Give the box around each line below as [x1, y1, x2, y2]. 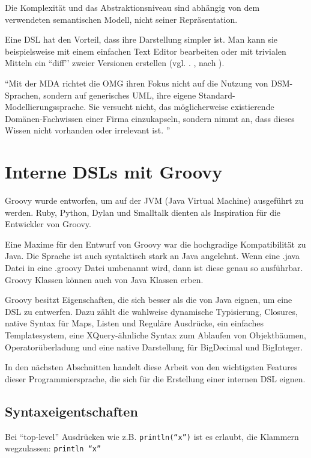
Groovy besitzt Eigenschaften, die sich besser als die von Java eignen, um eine [5, 293, 292, 306]
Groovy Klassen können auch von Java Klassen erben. [5, 273, 204, 285]
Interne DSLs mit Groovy [5, 159, 223, 184]
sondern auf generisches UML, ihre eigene [43, 88, 196, 101]
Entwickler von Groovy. [5, 218, 91, 230]
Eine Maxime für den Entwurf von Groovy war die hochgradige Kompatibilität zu [5, 237, 306, 250]
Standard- [198, 88, 235, 101]
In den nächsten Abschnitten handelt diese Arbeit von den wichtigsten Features [5, 361, 298, 373]
